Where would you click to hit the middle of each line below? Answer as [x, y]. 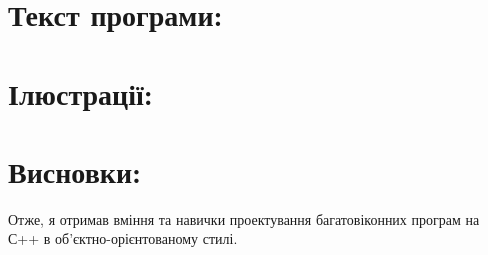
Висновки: [74, 170]
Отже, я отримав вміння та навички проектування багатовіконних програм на [244, 218]
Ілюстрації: [80, 92]
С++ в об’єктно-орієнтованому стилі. [123, 238]
